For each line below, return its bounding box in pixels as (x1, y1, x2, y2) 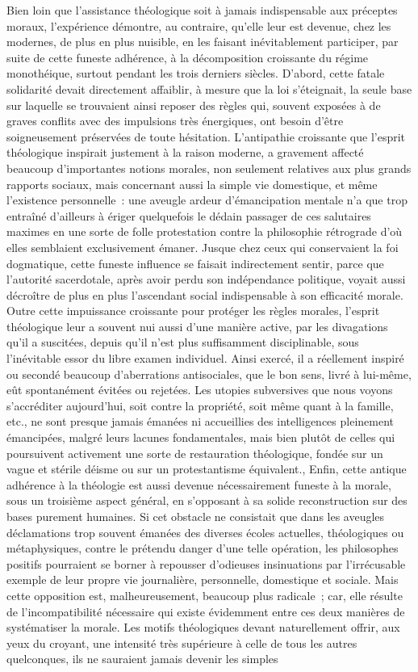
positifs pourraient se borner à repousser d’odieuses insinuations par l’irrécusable (6, 555, 406, 572)
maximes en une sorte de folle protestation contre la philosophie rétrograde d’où (6, 223, 403, 240)
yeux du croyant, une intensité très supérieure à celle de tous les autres (6, 634, 357, 651)
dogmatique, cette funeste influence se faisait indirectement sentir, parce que (6, 254, 384, 271)
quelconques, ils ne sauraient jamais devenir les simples (6, 650, 278, 667)
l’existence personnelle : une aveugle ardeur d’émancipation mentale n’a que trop (6, 191, 408, 208)
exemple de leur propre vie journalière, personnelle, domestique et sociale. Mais (6, 571, 399, 588)
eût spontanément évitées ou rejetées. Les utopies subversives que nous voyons (6, 381, 393, 398)
